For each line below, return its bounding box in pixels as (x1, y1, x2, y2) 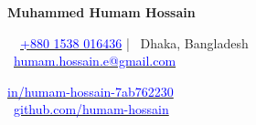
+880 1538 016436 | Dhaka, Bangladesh (20, 33, 249, 52)
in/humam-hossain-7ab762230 (7, 81, 174, 100)
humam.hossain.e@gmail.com (14, 51, 176, 70)
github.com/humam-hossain (14, 99, 169, 119)
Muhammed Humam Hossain (7, 3, 196, 21)
